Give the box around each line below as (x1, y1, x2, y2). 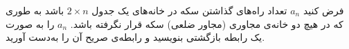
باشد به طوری (6, 3, 64, 17)
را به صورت (6, 16, 55, 31)
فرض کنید (303, 3, 344, 17)
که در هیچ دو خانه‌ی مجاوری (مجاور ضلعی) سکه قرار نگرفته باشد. (70, 16, 343, 31)
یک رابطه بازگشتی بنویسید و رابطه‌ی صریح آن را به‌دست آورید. (6, 30, 265, 44)
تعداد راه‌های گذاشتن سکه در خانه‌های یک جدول (91, 3, 287, 17)
